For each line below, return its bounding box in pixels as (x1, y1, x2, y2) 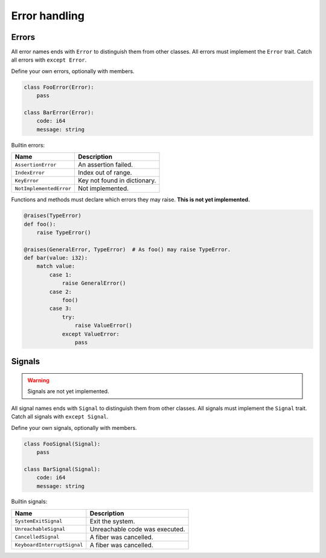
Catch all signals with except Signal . (11, 413, 109, 420)
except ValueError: (62, 330, 120, 338)
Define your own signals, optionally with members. (11, 424, 137, 431)
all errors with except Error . (11, 56, 87, 63)
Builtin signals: (11, 498, 48, 505)
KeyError (14, 177, 39, 184)
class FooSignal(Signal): (24, 440, 101, 447)
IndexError (14, 169, 45, 176)
